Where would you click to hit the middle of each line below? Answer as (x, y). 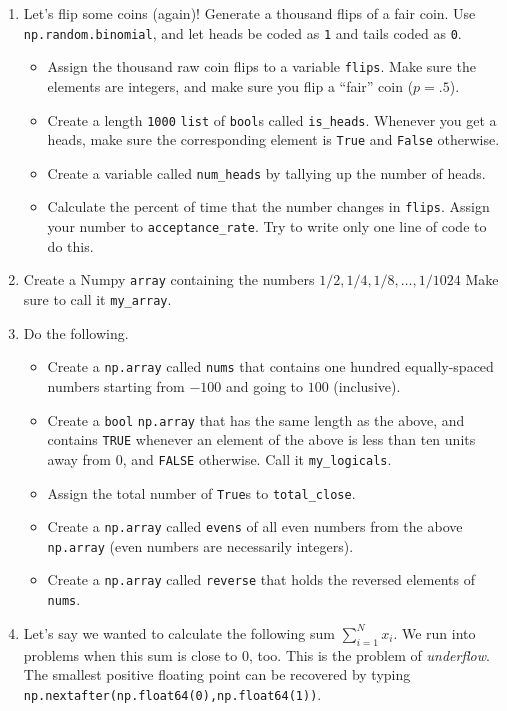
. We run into (434, 632)
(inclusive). (367, 385)
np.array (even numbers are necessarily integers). (200, 545)
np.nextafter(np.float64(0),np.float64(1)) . (172, 693)
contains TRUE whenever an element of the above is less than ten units (261, 439)
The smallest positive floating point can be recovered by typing (217, 674)
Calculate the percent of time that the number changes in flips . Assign (268, 206)
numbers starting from (116, 385)
